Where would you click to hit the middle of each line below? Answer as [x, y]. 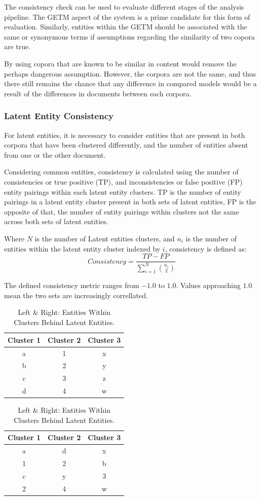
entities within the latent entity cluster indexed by [82, 248]
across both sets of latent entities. [56, 221]
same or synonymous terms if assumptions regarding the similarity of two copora [129, 36]
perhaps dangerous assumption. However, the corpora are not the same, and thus [130, 73]
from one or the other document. [55, 154]
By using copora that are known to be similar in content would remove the [120, 63]
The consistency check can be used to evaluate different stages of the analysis [124, 7]
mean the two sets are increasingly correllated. [76, 295]
